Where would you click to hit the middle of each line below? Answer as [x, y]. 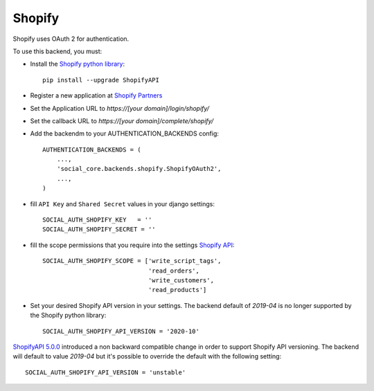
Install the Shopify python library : [77, 64]
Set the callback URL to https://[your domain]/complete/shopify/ [122, 120]
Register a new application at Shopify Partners [96, 96]
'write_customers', [181, 280]
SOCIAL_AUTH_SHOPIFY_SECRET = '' [99, 229]
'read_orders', [174, 271]
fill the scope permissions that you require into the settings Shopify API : [132, 245]
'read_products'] [177, 290]
